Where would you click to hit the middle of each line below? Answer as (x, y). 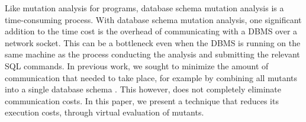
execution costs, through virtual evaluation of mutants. (104, 112)
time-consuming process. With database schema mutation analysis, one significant (153, 19)
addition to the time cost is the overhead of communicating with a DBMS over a (151, 31)
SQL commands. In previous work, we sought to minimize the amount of (137, 65)
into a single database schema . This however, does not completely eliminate (143, 89)
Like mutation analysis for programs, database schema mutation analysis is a (144, 8)
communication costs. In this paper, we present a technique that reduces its (142, 100)
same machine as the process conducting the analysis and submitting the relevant (152, 54)
